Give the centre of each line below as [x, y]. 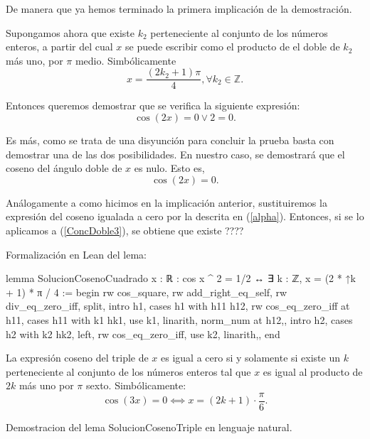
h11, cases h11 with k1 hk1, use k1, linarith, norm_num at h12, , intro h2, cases [179, 319]
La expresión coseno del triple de [77, 358]
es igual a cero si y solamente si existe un [251, 358]
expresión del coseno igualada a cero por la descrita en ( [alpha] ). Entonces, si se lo [185, 216]
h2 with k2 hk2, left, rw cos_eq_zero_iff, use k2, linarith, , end [143, 334]
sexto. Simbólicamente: [136, 385]
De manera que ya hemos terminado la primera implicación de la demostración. [179, 9]
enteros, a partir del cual [59, 47]
